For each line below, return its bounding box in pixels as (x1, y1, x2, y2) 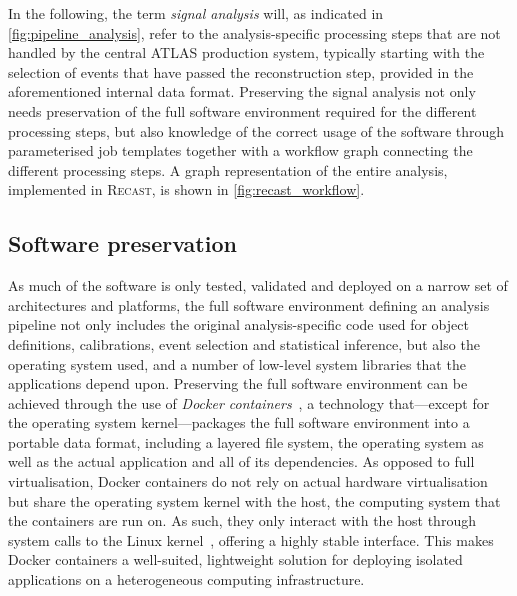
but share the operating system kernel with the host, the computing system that (8, 490, 501, 511)
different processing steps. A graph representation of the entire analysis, (8, 159, 448, 180)
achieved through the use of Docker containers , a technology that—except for (8, 392, 490, 413)
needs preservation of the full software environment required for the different (8, 100, 477, 121)
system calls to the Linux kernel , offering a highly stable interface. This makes (8, 529, 494, 550)
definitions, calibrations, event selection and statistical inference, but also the (8, 333, 480, 354)
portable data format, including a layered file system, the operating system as (8, 431, 484, 452)
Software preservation (8, 228, 237, 259)
